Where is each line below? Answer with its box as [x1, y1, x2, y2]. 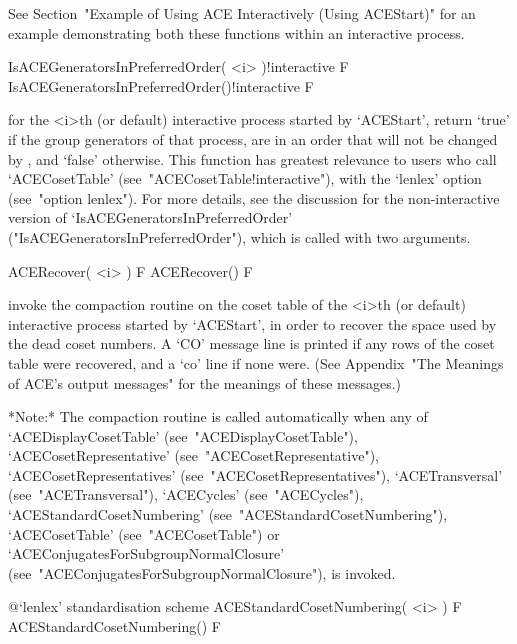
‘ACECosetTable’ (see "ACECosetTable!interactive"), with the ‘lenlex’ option [8, 168, 482, 189]
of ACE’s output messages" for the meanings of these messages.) [8, 372, 402, 393]
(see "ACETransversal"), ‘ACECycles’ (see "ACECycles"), [8, 484, 364, 505]
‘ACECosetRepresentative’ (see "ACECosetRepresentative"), [8, 445, 379, 466]
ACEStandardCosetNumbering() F [8, 616, 221, 637]
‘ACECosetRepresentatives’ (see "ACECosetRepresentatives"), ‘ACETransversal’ [8, 464, 503, 485]
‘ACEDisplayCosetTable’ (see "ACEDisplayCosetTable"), [8, 425, 358, 446]
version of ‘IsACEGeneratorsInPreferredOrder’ [8, 207, 293, 228]
